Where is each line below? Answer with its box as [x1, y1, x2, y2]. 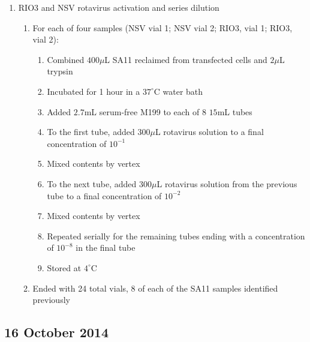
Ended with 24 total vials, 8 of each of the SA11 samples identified [32, 281, 278, 294]
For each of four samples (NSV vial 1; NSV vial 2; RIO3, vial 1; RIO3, [32, 21, 293, 34]
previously [32, 293, 70, 306]
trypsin [47, 65, 73, 77]
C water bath [154, 85, 203, 97]
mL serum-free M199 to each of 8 [84, 105, 206, 118]
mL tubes [217, 105, 252, 118]
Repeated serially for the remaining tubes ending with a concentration [47, 229, 305, 242]
